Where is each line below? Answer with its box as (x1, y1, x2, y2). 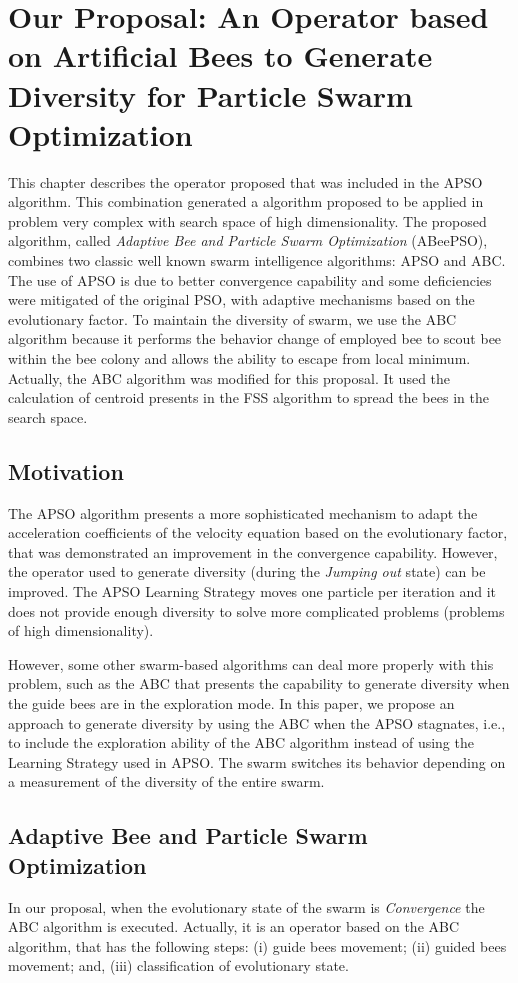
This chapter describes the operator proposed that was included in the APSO (8, 171, 483, 192)
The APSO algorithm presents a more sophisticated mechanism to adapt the (8, 502, 478, 523)
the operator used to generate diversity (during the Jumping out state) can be (8, 561, 486, 582)
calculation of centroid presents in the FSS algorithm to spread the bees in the (8, 387, 489, 408)
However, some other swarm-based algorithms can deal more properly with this (8, 653, 494, 674)
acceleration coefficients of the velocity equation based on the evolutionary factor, (8, 522, 508, 543)
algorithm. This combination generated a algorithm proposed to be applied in (8, 191, 484, 212)
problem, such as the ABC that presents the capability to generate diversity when (8, 673, 510, 694)
